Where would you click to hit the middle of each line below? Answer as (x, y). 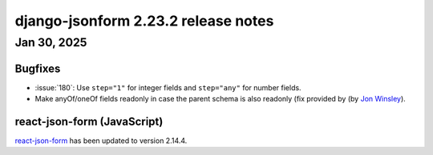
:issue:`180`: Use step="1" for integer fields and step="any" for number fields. (168, 87)
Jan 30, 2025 (51, 42)
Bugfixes (38, 68)
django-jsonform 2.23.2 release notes (144, 21)
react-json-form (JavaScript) (89, 121)
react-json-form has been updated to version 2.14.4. (101, 141)
